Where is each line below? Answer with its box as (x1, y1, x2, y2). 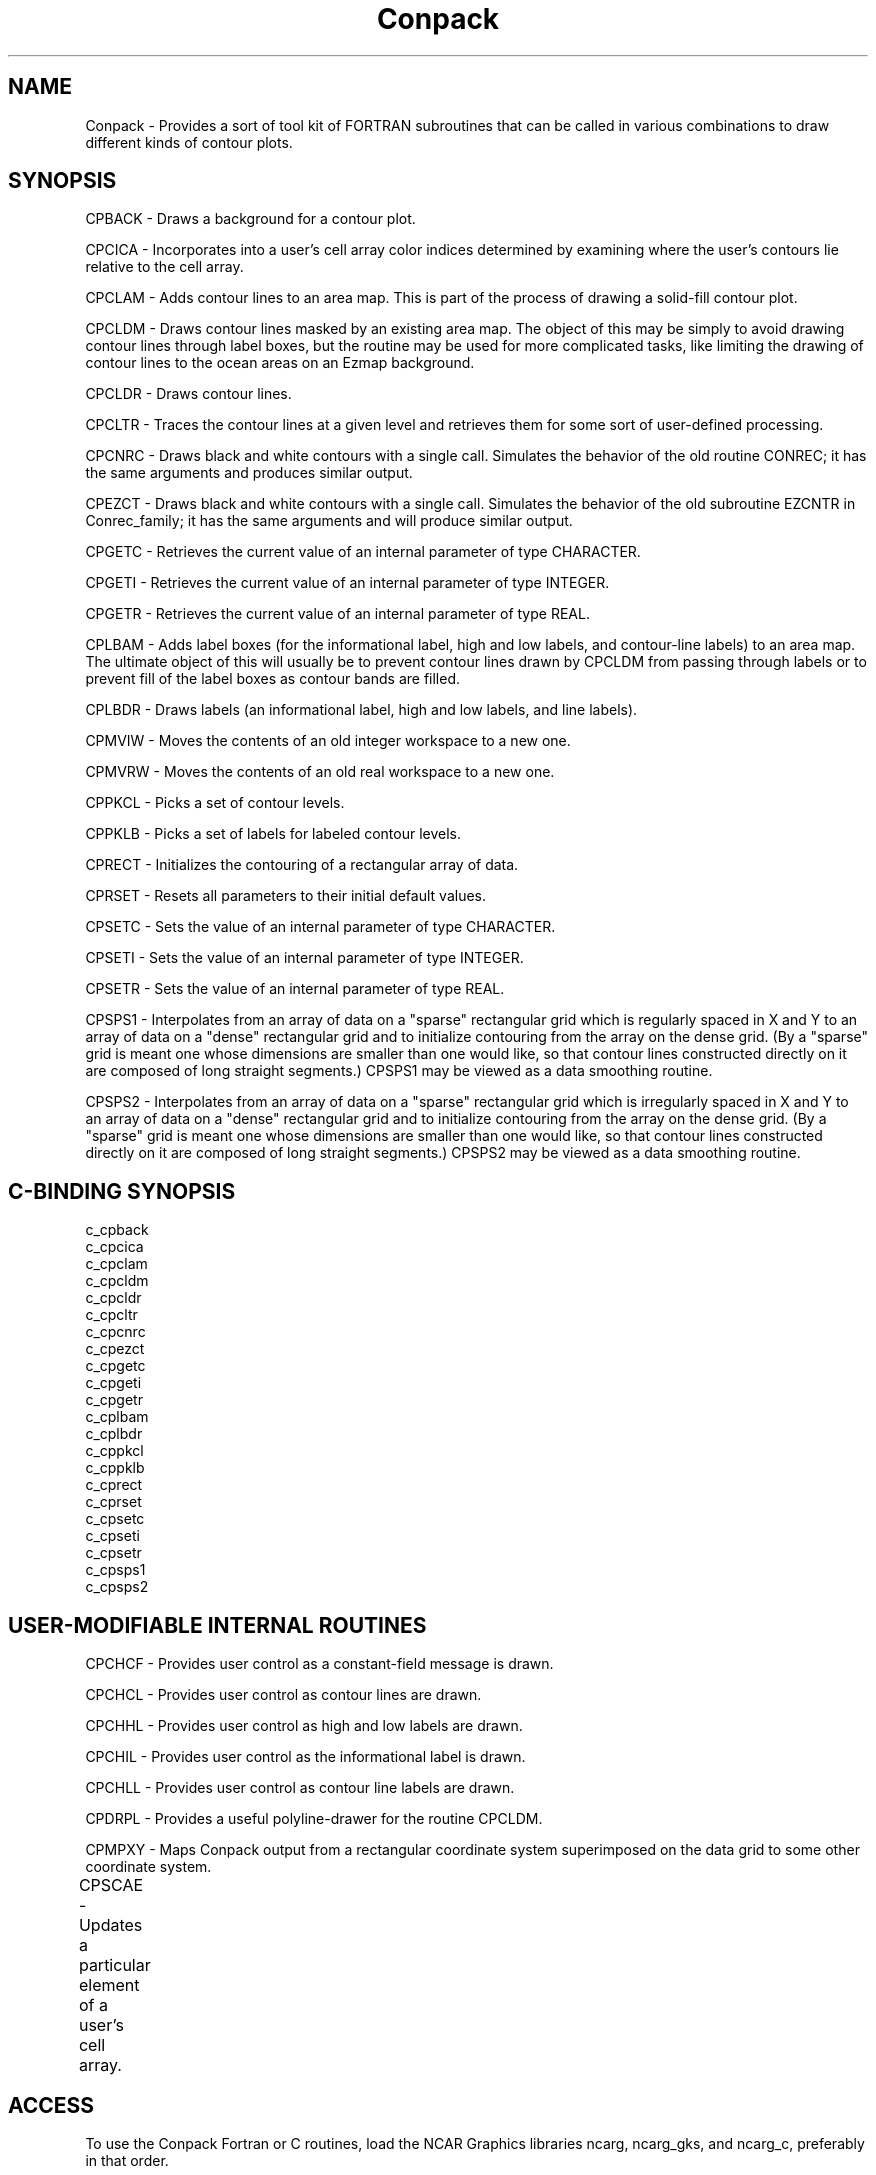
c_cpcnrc (85, 1323, 146, 1341)
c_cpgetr (85, 1391, 143, 1409)
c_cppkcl (85, 1442, 144, 1460)
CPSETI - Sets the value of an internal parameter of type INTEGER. (85, 949, 524, 967)
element (78, 1975, 140, 1996)
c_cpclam (85, 1255, 148, 1273)
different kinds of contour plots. (85, 133, 293, 151)
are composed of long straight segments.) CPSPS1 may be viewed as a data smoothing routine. (85, 1062, 713, 1080)
